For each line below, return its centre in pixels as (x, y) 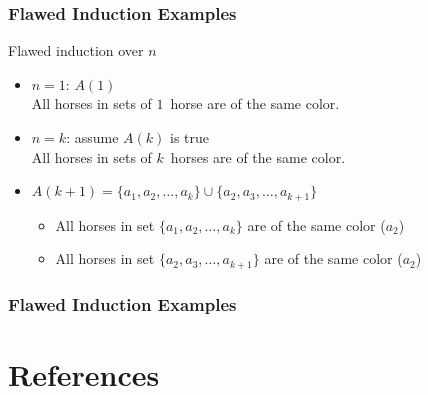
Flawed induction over (76, 50)
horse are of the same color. (255, 103)
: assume (92, 137)
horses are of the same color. (258, 156)
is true (190, 137)
